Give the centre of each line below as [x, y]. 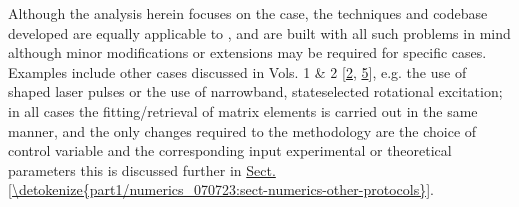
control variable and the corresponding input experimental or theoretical [230, 150]
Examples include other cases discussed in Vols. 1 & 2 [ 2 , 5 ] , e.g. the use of [237, 71]
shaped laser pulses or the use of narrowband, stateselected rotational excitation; [255, 91]
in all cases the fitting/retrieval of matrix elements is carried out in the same [243, 110]
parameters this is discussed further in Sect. [142, 169]
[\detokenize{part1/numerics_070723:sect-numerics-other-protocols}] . [221, 189]
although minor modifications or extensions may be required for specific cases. [247, 52]
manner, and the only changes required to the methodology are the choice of [242, 130]
